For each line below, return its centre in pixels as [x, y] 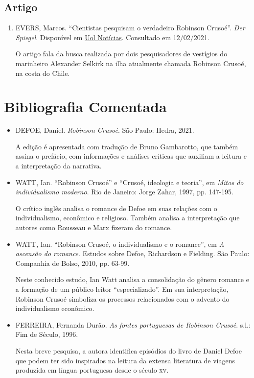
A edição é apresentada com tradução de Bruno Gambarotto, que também [127, 146]
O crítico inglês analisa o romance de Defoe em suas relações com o [116, 208]
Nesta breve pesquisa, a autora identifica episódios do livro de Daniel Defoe [128, 350]
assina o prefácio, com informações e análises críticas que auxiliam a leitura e [131, 156]
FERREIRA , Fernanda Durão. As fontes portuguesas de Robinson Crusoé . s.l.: [133, 324]
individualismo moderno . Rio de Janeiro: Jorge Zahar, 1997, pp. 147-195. [124, 192]
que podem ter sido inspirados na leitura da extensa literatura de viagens [125, 360]
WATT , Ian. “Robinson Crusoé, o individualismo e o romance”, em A [120, 244]
